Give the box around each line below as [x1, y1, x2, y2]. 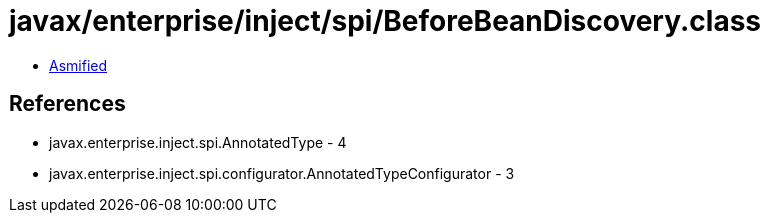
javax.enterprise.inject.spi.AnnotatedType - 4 [49, 133, 347, 151]
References [9, 91, 126, 117]
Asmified [49, 56, 108, 74]
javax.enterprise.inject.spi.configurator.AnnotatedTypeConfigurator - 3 [49, 164, 515, 182]
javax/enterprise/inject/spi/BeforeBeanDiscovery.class [9, 4, 762, 38]
